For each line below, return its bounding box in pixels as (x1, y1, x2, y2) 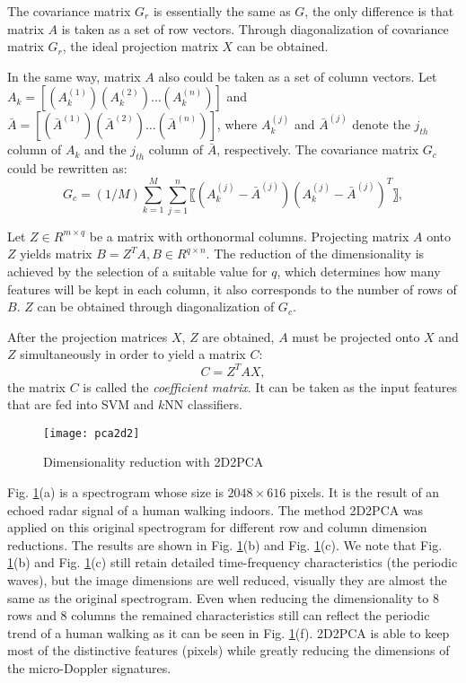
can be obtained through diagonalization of (37, 297, 275, 316)
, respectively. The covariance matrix (216, 140, 419, 159)
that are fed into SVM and (7, 395, 154, 414)
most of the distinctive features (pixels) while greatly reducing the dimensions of (7, 641, 450, 660)
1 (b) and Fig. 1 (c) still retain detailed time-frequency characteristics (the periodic (7, 553, 458, 572)
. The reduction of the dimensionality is (206, 244, 425, 263)
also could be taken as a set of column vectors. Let (158, 66, 437, 85)
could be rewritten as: (7, 159, 127, 178)
